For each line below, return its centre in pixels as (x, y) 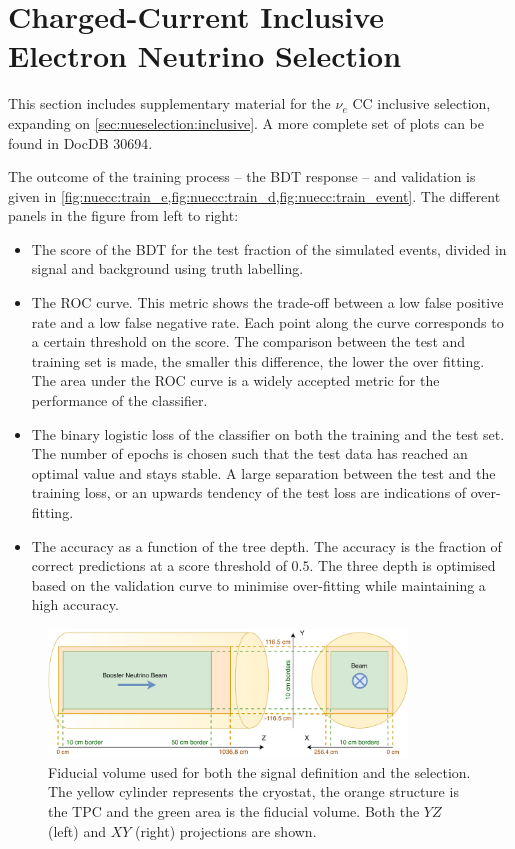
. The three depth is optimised (402, 565)
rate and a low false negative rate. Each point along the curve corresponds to (267, 321)
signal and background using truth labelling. (167, 268)
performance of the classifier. (119, 400)
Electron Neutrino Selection (205, 55)
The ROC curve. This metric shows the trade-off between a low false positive (267, 302)
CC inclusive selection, (421, 103)
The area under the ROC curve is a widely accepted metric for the (235, 380)
